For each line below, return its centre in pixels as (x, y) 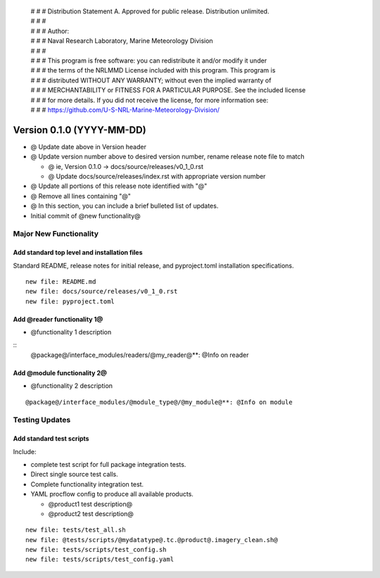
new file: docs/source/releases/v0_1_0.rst (102, 291)
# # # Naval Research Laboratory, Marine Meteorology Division (122, 41)
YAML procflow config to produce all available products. (112, 494)
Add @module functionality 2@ (60, 372)
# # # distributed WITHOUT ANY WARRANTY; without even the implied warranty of (151, 80)
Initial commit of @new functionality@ (85, 215)
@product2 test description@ (91, 513)
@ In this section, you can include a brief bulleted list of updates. (125, 206)
